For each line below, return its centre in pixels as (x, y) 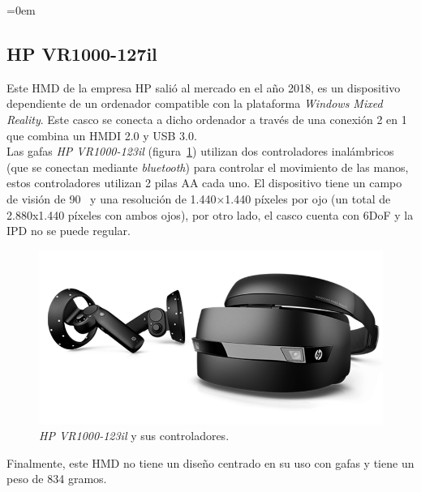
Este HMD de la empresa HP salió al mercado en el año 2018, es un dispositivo (204, 87)
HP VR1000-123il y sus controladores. (134, 436)
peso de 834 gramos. (57, 479)
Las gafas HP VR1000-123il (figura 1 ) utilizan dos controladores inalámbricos (200, 151)
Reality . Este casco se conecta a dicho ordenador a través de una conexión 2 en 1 (207, 119)
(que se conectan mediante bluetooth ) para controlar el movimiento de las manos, (208, 167)
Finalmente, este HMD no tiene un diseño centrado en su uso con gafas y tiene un (210, 462)
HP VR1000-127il (82, 53)
